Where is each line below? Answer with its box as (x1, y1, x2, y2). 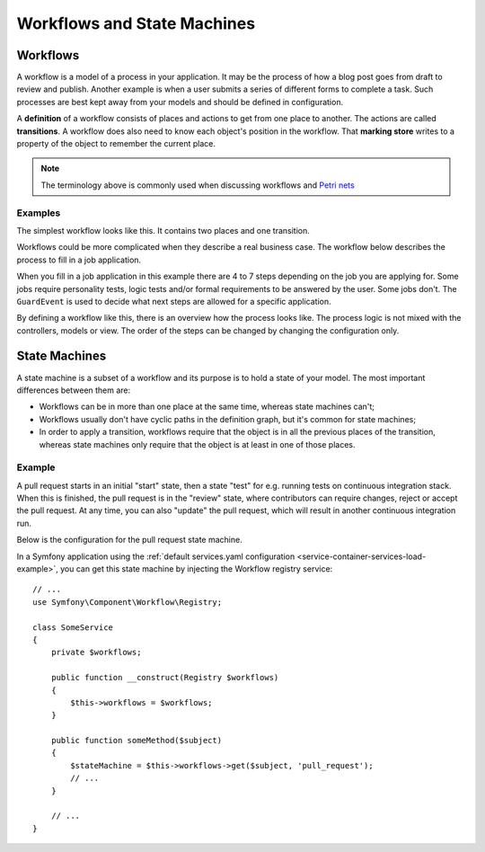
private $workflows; (50, 647, 142, 658)
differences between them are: (16, 385, 131, 395)
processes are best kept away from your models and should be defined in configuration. (16, 96, 344, 107)
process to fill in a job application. (16, 254, 142, 265)
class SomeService (32, 622, 114, 633)
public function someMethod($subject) (50, 735, 223, 746)
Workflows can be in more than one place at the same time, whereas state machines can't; (39, 401, 375, 413)
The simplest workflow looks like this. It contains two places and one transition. (16, 225, 310, 235)
